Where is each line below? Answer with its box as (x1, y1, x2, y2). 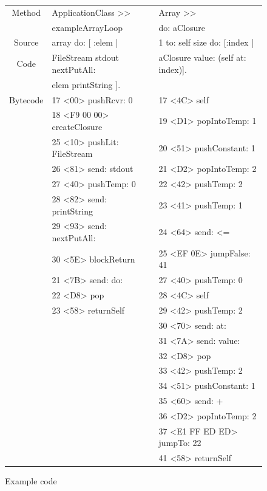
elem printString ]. (52, 78, 121, 91)
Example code (5, 475, 57, 487)
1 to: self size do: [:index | (158, 36, 254, 49)
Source (14, 36, 39, 49)
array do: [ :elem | (52, 36, 118, 49)
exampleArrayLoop (52, 21, 123, 33)
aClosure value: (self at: (158, 51, 246, 64)
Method (12, 5, 41, 18)
